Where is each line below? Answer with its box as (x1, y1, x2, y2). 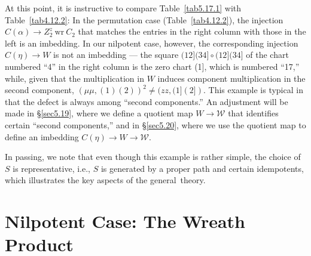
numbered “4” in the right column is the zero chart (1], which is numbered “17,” (5, 60, 300, 72)
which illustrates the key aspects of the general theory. (5, 174, 206, 186)
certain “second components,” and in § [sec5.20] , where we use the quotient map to (5, 118, 306, 131)
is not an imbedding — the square (53, 48, 179, 61)
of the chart (246, 48, 289, 61)
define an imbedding (5, 130, 79, 143)
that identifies (228, 107, 279, 119)
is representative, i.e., (13, 162, 90, 174)
